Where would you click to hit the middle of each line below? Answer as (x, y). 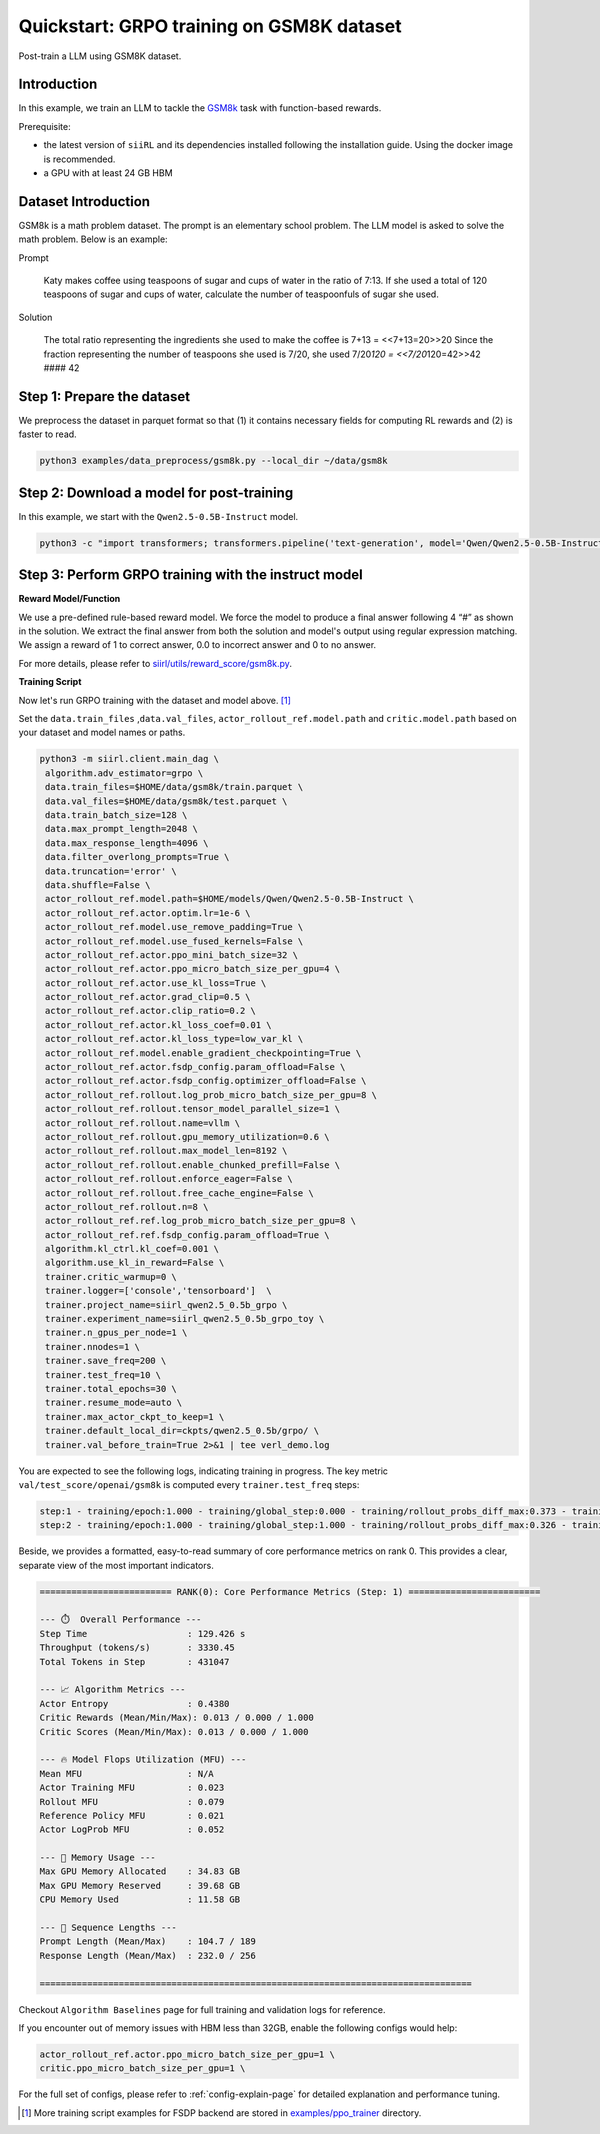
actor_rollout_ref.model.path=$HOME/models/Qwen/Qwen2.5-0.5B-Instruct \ (230, 899)
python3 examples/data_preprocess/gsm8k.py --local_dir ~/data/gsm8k (213, 461)
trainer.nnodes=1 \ (92, 1346)
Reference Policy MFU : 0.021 (132, 1815)
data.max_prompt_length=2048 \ (122, 829)
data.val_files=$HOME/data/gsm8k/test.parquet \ (166, 801)
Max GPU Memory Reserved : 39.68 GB (139, 1885)
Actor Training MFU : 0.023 (132, 1788)
